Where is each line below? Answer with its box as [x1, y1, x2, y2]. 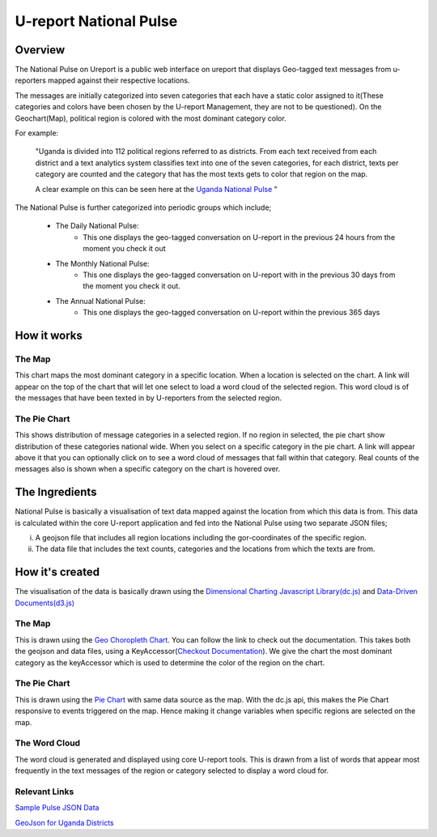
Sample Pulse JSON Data [15, 803, 100, 813]
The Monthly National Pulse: [55, 258, 150, 268]
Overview [15, 43, 66, 57]
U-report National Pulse [15, 12, 178, 30]
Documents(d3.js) [15, 598, 75, 608]
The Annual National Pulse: [55, 296, 146, 305]
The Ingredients [15, 485, 97, 499]
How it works [15, 328, 83, 342]
